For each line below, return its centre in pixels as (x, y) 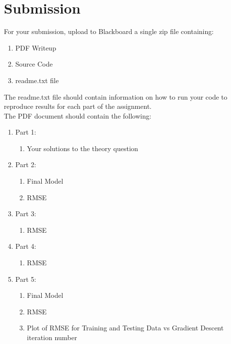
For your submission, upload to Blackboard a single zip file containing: (109, 31)
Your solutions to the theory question (82, 148)
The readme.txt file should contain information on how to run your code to (116, 96)
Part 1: (26, 132)
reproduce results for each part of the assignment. (78, 106)
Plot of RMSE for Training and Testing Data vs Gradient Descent (125, 328)
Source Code (34, 64)
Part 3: (26, 214)
